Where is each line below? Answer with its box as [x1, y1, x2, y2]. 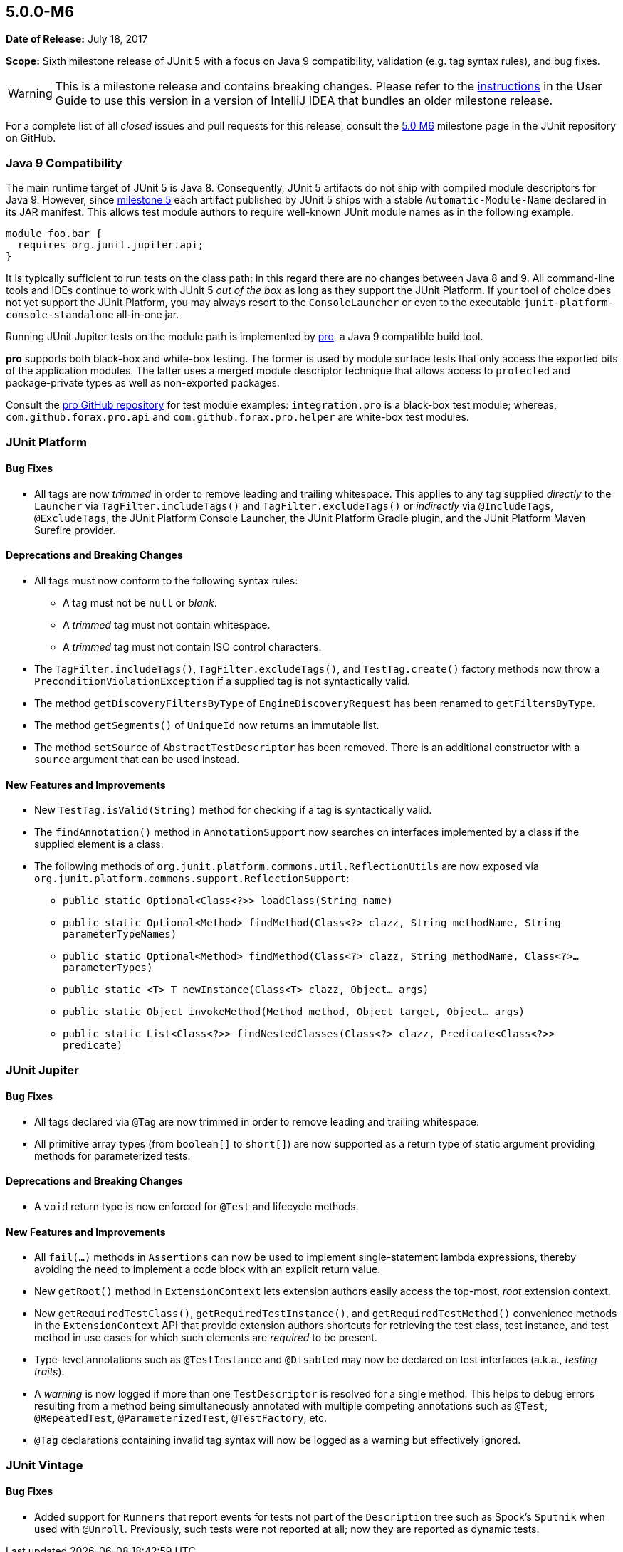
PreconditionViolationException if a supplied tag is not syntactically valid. [34, 674, 411, 687]
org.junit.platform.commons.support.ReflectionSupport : [34, 872, 350, 885]
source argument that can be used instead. [34, 753, 240, 765]
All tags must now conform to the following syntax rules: [34, 574, 298, 587]
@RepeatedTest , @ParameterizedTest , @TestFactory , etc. [34, 1412, 328, 1425]
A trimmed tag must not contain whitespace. [63, 618, 271, 631]
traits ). [34, 1365, 65, 1378]
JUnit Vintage [6, 1457, 83, 1472]
